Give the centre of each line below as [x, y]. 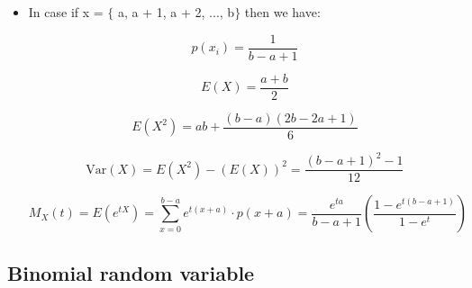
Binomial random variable [131, 272]
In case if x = [66, 12]
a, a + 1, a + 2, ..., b [177, 12]
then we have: [282, 12]
